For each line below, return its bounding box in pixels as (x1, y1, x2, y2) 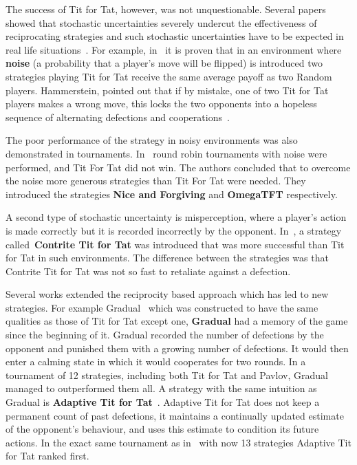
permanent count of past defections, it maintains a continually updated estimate (6, 408, 344, 422)
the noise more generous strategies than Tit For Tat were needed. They (6, 173, 306, 188)
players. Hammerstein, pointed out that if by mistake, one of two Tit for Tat (6, 83, 329, 97)
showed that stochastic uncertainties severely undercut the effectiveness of (6, 15, 317, 30)
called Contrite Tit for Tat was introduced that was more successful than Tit (6, 237, 345, 251)
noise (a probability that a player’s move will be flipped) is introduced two (6, 56, 323, 70)
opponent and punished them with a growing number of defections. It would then (6, 340, 349, 355)
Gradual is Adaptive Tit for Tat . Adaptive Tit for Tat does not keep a (6, 395, 320, 409)
